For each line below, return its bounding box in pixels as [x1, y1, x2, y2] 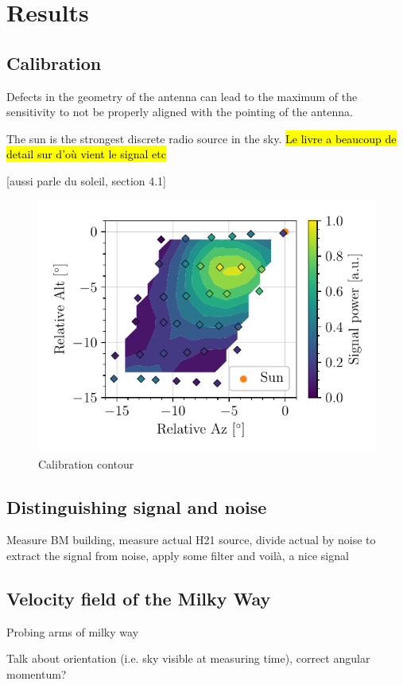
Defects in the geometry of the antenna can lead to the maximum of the [6, 88, 358, 104]
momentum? [6, 665, 67, 682]
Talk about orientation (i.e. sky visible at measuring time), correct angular [6, 650, 370, 667]
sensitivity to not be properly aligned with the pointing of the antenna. [6, 103, 353, 120]
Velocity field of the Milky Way [6, 586, 271, 610]
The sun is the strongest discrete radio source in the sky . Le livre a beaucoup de [6, 130, 397, 146]
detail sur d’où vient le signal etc [6, 146, 166, 162]
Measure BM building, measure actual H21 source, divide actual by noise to [6, 531, 376, 548]
